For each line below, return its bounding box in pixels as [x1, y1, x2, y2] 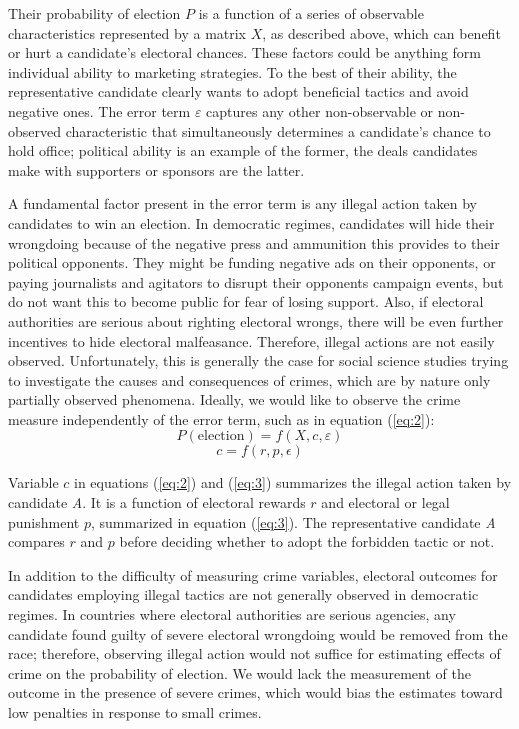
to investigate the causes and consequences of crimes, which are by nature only [8, 369, 491, 390]
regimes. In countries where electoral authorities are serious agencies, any [8, 604, 456, 625]
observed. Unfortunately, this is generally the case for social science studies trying [8, 350, 509, 371]
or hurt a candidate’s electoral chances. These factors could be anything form [8, 42, 481, 63]
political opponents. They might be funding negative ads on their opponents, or [8, 252, 496, 273]
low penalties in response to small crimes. [8, 702, 262, 722]
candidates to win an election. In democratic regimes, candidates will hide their [8, 212, 495, 233]
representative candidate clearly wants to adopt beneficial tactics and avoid [8, 81, 469, 102]
